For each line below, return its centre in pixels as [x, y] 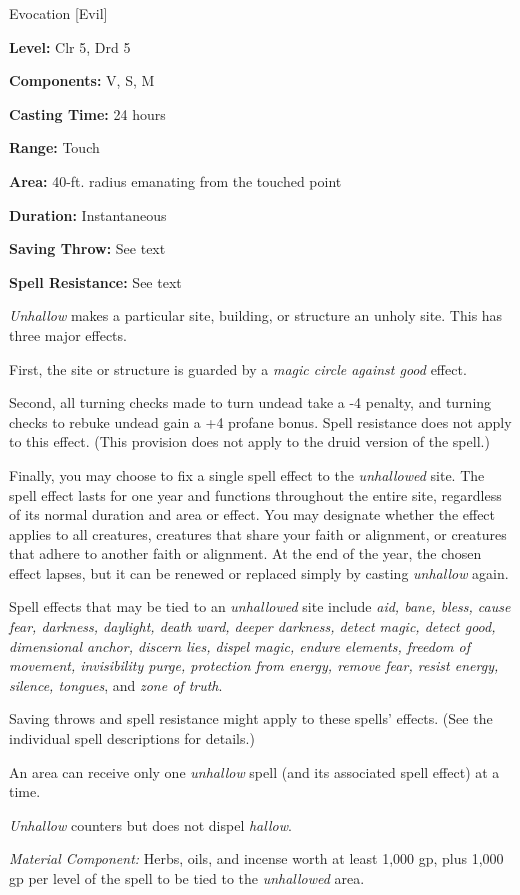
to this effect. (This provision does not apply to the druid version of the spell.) [249, 441]
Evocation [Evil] [58, 13]
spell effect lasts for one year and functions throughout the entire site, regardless [255, 494]
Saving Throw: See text [87, 248]
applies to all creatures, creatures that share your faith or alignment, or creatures [258, 533]
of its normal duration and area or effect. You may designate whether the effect [252, 514]
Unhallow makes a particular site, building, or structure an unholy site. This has [256, 315]
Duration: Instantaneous [88, 214]
